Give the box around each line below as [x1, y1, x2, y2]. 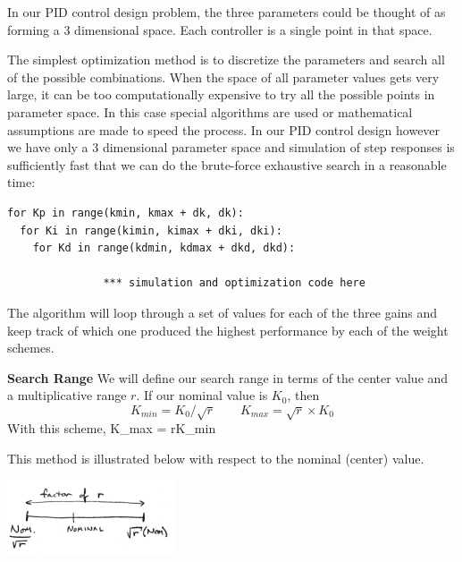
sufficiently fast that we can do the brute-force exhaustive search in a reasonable [7, 155, 447, 174]
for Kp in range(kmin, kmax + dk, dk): [7, 206, 244, 219]
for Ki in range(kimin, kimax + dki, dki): [20, 224, 282, 237]
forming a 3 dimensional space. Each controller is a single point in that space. [7, 20, 433, 38]
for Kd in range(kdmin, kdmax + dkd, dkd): [32, 242, 296, 255]
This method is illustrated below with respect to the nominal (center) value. [7, 448, 424, 467]
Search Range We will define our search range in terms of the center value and [7, 368, 449, 387]
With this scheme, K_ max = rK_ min [7, 419, 216, 438]
